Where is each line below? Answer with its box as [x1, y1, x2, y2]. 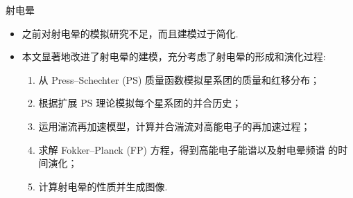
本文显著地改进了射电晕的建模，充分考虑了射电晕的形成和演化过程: [21, 49, 326, 64]
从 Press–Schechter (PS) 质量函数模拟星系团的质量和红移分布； [38, 72, 320, 87]
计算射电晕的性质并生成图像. [38, 179, 168, 193]
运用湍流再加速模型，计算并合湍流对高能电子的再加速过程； [38, 118, 311, 133]
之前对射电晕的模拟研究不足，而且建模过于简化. [21, 26, 239, 40]
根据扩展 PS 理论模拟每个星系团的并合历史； [38, 96, 242, 110]
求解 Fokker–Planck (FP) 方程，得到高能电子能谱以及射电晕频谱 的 [38, 142, 338, 156]
